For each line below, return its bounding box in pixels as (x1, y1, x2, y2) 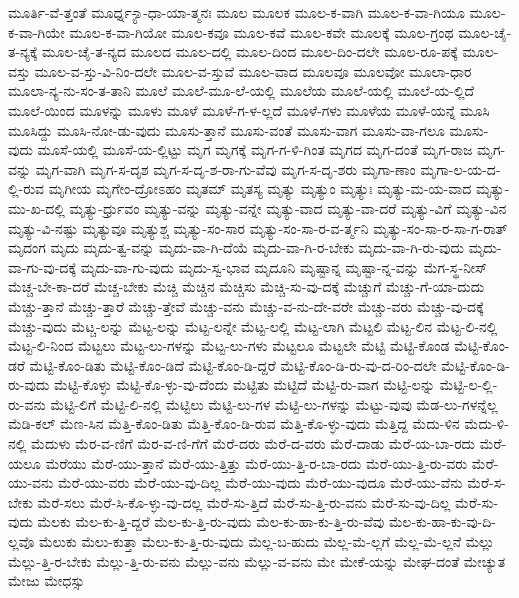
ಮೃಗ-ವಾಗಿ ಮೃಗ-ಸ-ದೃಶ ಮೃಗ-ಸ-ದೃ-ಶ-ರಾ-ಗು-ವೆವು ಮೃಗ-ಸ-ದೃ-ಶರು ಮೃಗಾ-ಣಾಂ (35, 158, 416, 179)
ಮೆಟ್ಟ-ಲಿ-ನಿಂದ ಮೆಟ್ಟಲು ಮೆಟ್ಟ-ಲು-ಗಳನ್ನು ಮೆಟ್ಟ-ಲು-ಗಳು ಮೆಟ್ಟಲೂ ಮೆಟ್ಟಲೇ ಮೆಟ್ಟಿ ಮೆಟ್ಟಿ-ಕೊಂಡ (8, 335, 450, 356)
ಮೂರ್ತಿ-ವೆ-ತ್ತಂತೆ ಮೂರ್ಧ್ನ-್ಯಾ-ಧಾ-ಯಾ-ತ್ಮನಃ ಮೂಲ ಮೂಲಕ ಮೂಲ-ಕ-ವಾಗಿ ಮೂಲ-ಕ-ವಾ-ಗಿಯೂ (8, 2, 465, 22)
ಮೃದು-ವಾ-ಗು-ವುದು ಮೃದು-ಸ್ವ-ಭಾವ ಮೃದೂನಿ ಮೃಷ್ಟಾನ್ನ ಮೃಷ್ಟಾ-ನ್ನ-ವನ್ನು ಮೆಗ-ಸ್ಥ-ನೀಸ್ (80, 256, 488, 277)
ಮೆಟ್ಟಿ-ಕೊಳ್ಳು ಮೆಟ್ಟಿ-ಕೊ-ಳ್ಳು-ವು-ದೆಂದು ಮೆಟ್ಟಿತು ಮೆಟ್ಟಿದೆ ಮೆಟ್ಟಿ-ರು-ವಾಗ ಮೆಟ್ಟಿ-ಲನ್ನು (54, 374, 436, 395)
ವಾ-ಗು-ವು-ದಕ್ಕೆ (8, 256, 77, 277)
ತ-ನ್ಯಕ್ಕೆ (8, 41, 38, 62)
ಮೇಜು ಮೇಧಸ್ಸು (8, 570, 85, 591)
